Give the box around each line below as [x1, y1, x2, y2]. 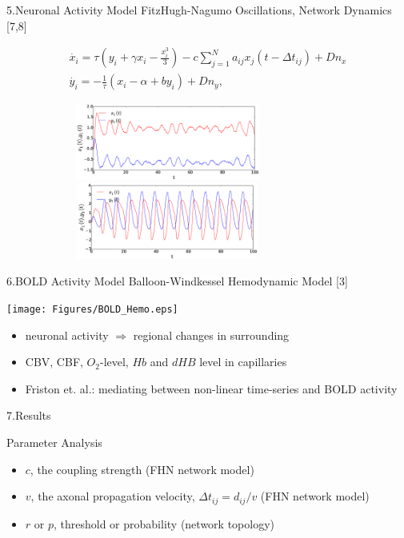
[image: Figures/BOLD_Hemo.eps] [6, 304, 178, 315]
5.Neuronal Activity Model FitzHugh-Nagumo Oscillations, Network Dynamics [6, 2, 392, 18]
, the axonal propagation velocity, [30, 488, 195, 504]
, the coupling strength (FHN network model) [30, 460, 254, 477]
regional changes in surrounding [133, 326, 290, 343]
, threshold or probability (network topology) [53, 515, 274, 532]
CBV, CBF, [25, 353, 83, 370]
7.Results [6, 407, 51, 424]
